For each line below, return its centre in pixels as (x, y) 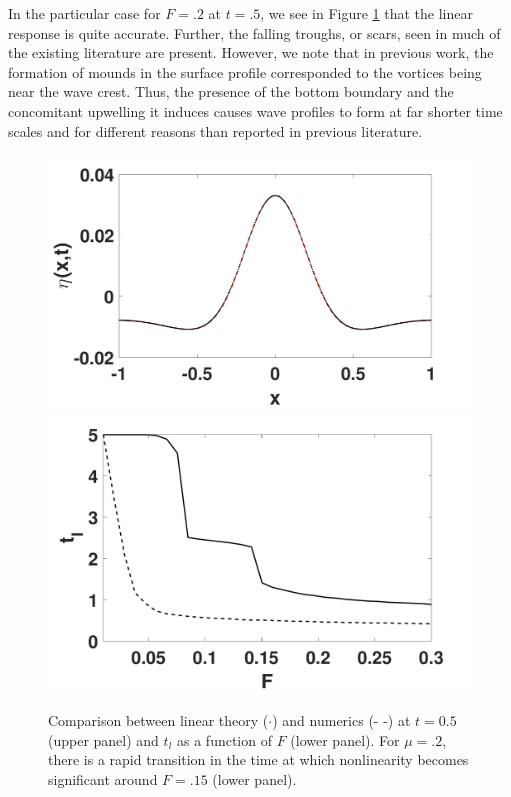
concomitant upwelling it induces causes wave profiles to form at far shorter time (255, 110)
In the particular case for (84, 13)
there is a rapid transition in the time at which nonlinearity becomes (258, 759)
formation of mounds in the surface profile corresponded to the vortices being (245, 71)
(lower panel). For (345, 739)
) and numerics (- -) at (341, 720)
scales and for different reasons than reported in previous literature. (215, 130)
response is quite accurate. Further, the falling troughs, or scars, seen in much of (254, 32)
